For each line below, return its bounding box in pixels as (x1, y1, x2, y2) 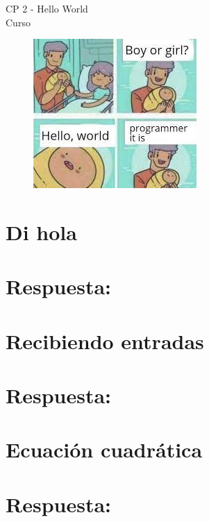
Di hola (6, 217, 77, 246)
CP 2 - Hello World (6, 1, 88, 15)
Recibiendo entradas (6, 326, 204, 355)
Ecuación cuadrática (6, 435, 203, 464)
